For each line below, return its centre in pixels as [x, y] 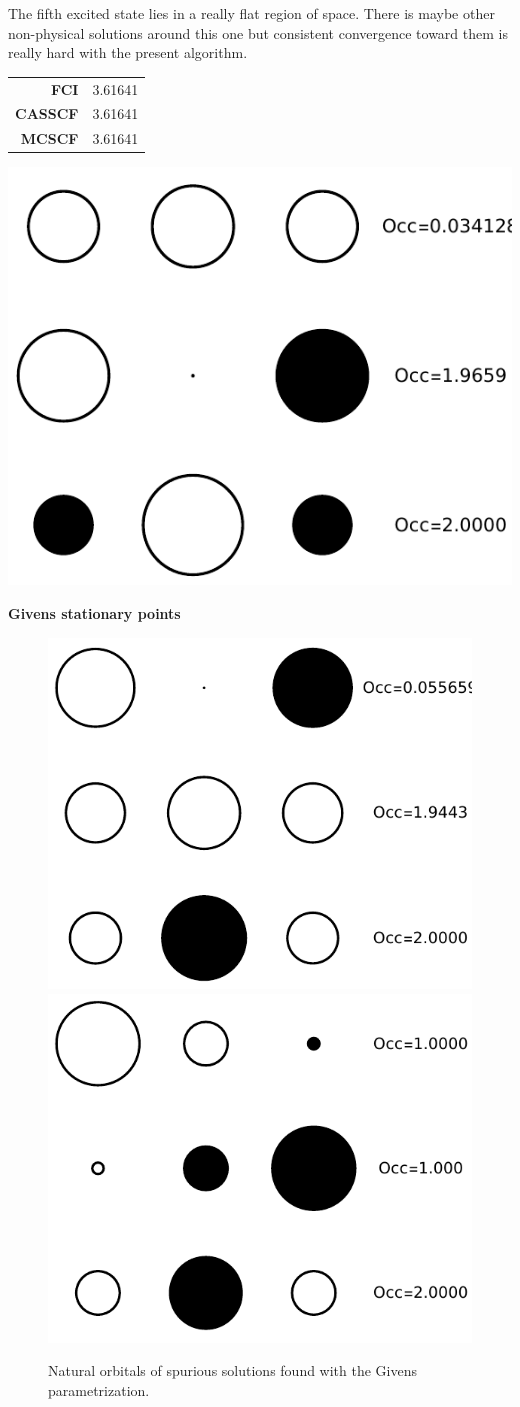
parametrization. [99, 1389]
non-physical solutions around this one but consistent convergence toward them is [258, 32]
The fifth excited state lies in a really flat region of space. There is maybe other [251, 13]
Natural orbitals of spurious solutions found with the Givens [233, 1370]
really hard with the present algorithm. [128, 52]
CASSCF [47, 113]
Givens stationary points [94, 612]
